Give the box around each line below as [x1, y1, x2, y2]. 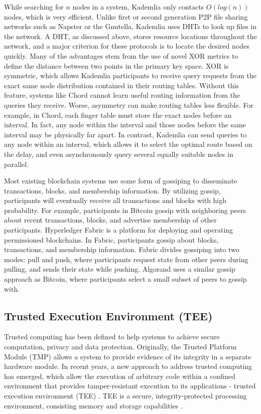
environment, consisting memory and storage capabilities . [4, 400, 183, 410]
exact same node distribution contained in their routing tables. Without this [4, 80, 239, 90]
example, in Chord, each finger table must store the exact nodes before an [4, 109, 232, 120]
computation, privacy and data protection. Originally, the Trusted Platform [4, 341, 237, 352]
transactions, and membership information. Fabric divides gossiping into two [4, 244, 239, 255]
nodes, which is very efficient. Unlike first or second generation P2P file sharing [4, 11, 248, 22]
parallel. [4, 158, 29, 169]
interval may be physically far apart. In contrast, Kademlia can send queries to [4, 129, 247, 139]
